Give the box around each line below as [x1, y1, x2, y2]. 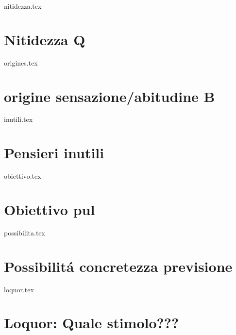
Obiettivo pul [4, 199, 95, 219]
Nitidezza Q [4, 29, 85, 49]
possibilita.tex [4, 227, 45, 237]
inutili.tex [4, 114, 33, 124]
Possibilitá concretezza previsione [4, 256, 233, 276]
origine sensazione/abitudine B [4, 86, 215, 106]
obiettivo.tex [4, 171, 41, 181]
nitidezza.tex [4, 1, 42, 11]
